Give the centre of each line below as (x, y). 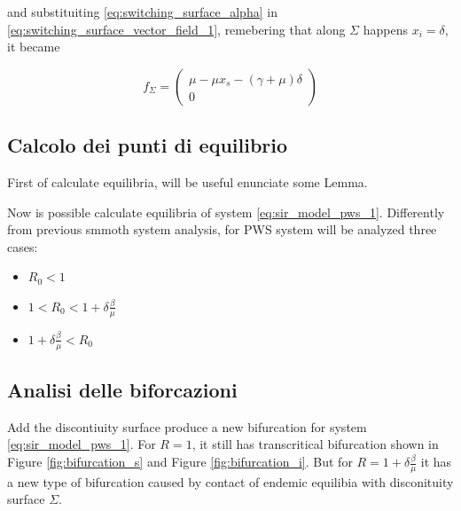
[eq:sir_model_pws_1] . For (82, 444)
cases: (23, 246)
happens (385, 29)
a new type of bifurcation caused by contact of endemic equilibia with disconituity (230, 481)
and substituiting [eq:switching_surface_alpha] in (142, 12)
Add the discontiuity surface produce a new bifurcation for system (187, 426)
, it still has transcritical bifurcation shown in (315, 444)
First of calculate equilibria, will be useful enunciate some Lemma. (188, 181)
